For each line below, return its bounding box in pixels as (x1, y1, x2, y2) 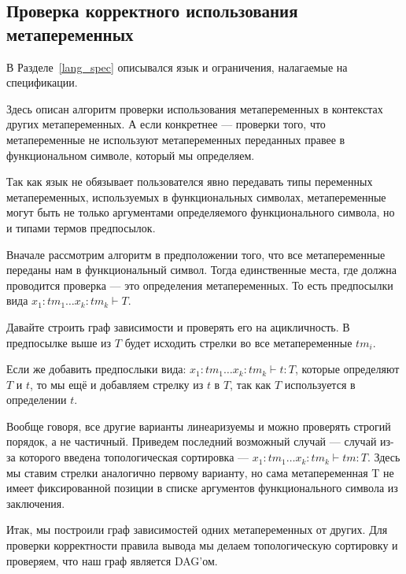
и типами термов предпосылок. (6, 219, 156, 235)
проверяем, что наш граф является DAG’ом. (6, 552, 218, 568)
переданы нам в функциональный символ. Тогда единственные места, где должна (6, 261, 397, 278)
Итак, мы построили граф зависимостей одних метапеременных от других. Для (6, 521, 388, 538)
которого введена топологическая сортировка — (19, 449, 249, 465)
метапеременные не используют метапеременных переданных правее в (6, 131, 345, 147)
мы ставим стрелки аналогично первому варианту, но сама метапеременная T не (6, 464, 394, 480)
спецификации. (6, 74, 78, 91)
